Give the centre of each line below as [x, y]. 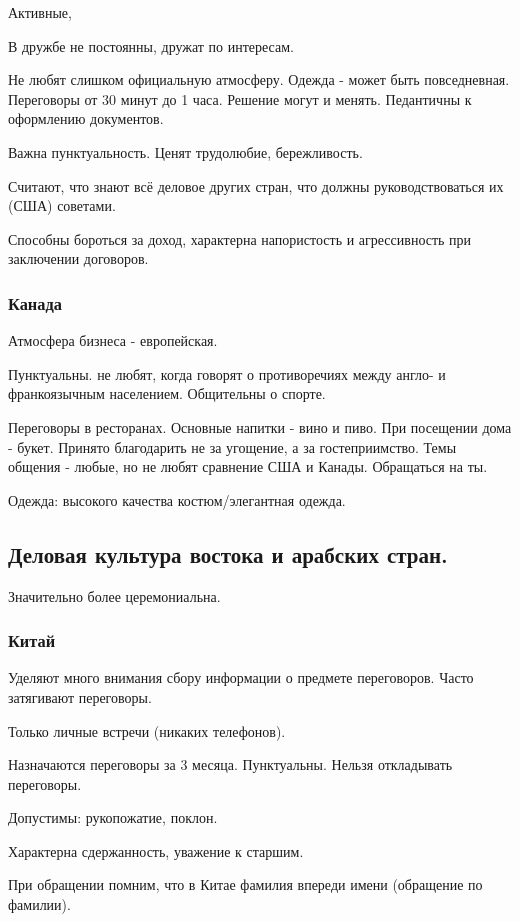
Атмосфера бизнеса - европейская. [113, 340]
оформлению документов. [86, 118]
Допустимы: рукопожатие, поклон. [113, 817]
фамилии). [39, 904]
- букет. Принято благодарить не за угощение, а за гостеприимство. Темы [232, 446]
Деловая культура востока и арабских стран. [228, 553]
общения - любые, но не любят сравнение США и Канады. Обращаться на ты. [248, 466]
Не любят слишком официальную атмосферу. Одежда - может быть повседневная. [259, 79]
